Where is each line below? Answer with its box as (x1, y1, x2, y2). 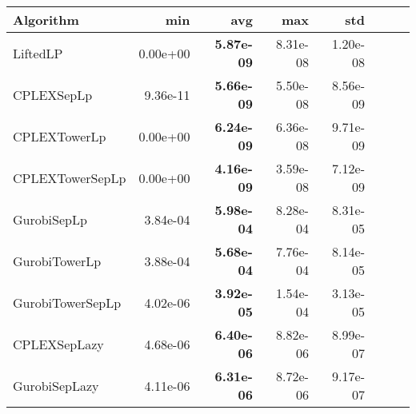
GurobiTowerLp (13, 251, 102, 270)
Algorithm (13, 10, 79, 29)
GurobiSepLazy (13, 376, 99, 395)
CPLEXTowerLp (13, 126, 106, 145)
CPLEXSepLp (13, 85, 93, 104)
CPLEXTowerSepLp (13, 168, 126, 187)
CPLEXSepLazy (13, 334, 104, 353)
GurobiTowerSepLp (13, 293, 122, 312)
